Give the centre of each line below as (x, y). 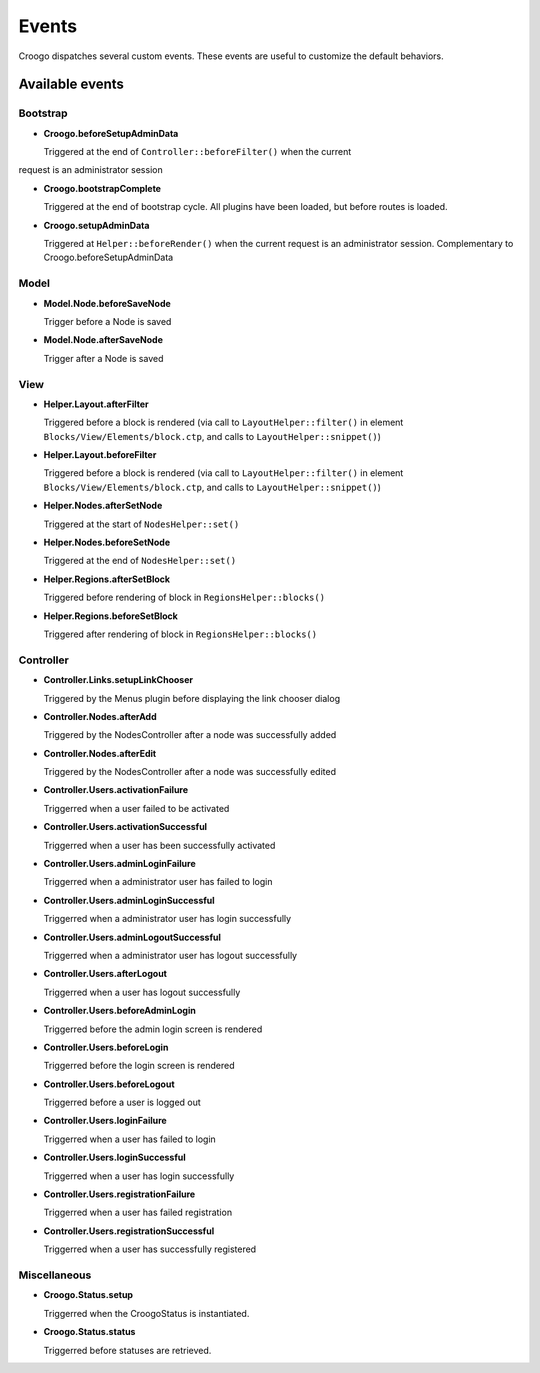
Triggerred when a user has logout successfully (142, 992)
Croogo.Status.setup (88, 1295)
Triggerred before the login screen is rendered (139, 1066)
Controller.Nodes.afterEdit (100, 753)
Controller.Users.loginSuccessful (115, 1157)
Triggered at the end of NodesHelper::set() (140, 561)
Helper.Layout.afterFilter (96, 404)
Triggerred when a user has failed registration (138, 1212)
